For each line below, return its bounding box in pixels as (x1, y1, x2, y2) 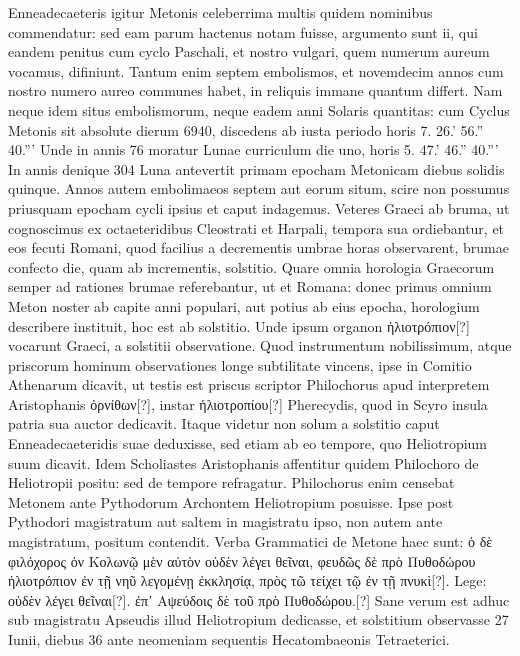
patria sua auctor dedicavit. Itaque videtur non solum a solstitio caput (8, 413, 440, 434)
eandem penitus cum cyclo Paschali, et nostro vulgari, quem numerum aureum (8, 41, 490, 62)
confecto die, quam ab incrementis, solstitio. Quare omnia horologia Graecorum (8, 256, 495, 277)
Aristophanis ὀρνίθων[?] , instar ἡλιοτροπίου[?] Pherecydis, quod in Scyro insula (8, 393, 488, 414)
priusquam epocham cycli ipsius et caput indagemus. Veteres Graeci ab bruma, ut (8, 197, 510, 218)
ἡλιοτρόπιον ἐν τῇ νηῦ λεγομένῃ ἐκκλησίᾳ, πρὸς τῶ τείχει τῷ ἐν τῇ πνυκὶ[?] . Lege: (8, 570, 487, 591)
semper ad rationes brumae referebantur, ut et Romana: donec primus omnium (8, 276, 492, 297)
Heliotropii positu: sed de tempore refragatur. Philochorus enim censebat (8, 472, 455, 493)
